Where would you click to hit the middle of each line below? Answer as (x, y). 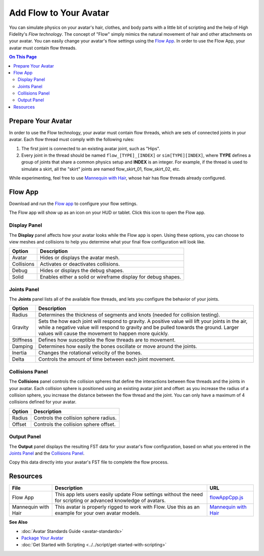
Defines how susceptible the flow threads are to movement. (107, 340)
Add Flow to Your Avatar (59, 13)
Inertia (19, 353)
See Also (18, 522)
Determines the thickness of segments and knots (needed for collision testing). (129, 315)
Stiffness (22, 340)
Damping (22, 347)
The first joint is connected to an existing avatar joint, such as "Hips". (91, 148)
